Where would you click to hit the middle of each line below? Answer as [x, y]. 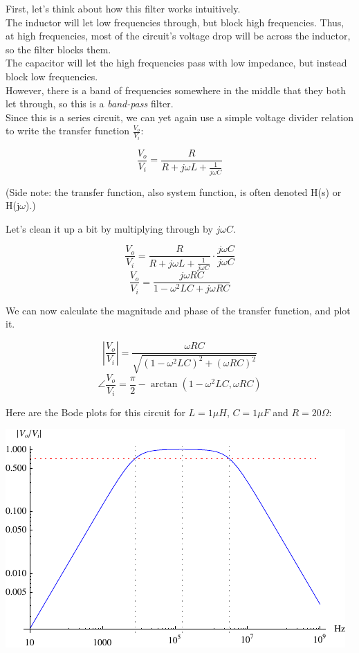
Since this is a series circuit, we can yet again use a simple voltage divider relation [180, 117]
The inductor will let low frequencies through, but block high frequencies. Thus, [175, 22]
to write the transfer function [68, 131]
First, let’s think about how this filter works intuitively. [123, 8]
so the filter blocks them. [58, 49]
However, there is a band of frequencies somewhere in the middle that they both [176, 90]
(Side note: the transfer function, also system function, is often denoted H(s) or [174, 191]
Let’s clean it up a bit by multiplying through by [109, 228]
